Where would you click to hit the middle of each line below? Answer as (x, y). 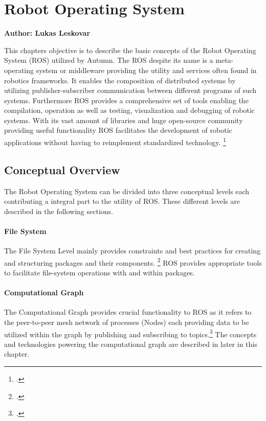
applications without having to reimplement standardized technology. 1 (115, 141)
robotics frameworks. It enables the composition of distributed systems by (120, 80)
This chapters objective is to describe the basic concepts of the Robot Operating (130, 50)
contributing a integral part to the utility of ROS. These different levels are (122, 201)
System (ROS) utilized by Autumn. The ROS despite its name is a (109, 60)
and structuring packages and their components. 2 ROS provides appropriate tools (133, 262)
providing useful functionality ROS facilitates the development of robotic (118, 130)
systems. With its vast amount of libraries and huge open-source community (124, 120)
